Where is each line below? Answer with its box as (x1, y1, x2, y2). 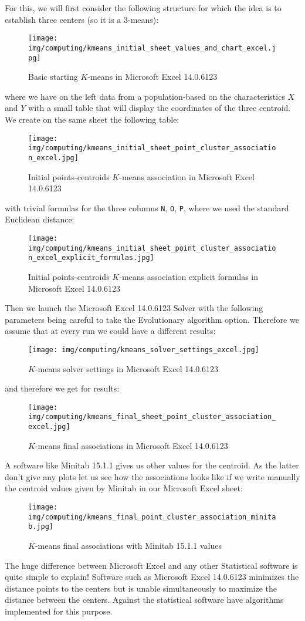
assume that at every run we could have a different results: (5, 325, 216, 337)
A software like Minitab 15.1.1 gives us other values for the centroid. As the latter (5, 459, 299, 471)
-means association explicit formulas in (119, 270, 258, 282)
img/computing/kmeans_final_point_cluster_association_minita (28, 512, 276, 521)
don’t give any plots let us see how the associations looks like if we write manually (5, 470, 300, 482)
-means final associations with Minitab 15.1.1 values (35, 539, 222, 552)
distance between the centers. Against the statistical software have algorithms (5, 593, 284, 606)
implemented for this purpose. (5, 605, 113, 617)
